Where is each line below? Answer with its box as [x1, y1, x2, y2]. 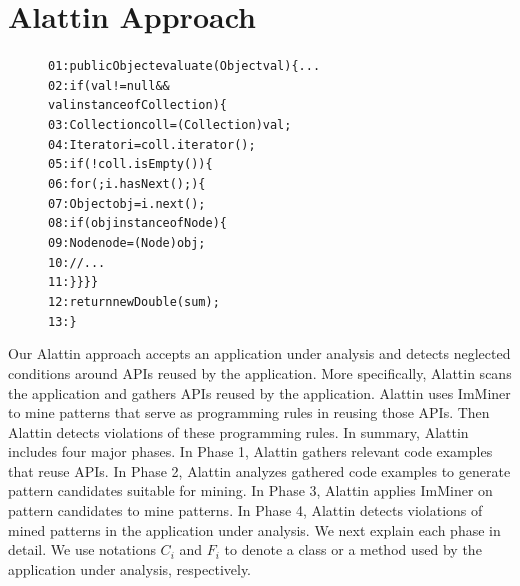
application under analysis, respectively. [8, 558, 252, 579]
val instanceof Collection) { [48, 98, 227, 113]
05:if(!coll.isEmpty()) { [48, 157, 213, 172]
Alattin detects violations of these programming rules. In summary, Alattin [8, 421, 469, 442]
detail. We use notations [8, 539, 156, 560]
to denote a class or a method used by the [224, 539, 482, 560]
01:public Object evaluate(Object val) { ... [48, 59, 321, 74]
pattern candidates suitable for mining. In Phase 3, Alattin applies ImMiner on [8, 480, 493, 501]
